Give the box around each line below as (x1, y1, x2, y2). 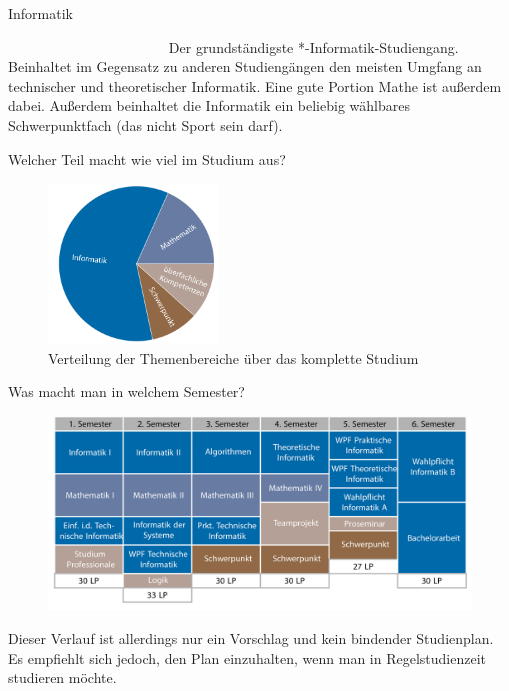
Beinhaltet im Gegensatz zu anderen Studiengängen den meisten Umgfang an (8, 56, 482, 77)
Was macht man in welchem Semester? (8, 381, 245, 402)
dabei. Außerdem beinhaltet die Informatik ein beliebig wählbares (8, 95, 410, 116)
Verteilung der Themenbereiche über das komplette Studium (48, 347, 419, 368)
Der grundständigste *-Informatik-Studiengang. (168, 36, 459, 57)
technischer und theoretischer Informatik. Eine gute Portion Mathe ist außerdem (8, 75, 502, 96)
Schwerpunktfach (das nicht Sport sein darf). (8, 114, 283, 135)
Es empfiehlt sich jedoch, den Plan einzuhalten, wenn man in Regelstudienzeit (8, 647, 486, 668)
